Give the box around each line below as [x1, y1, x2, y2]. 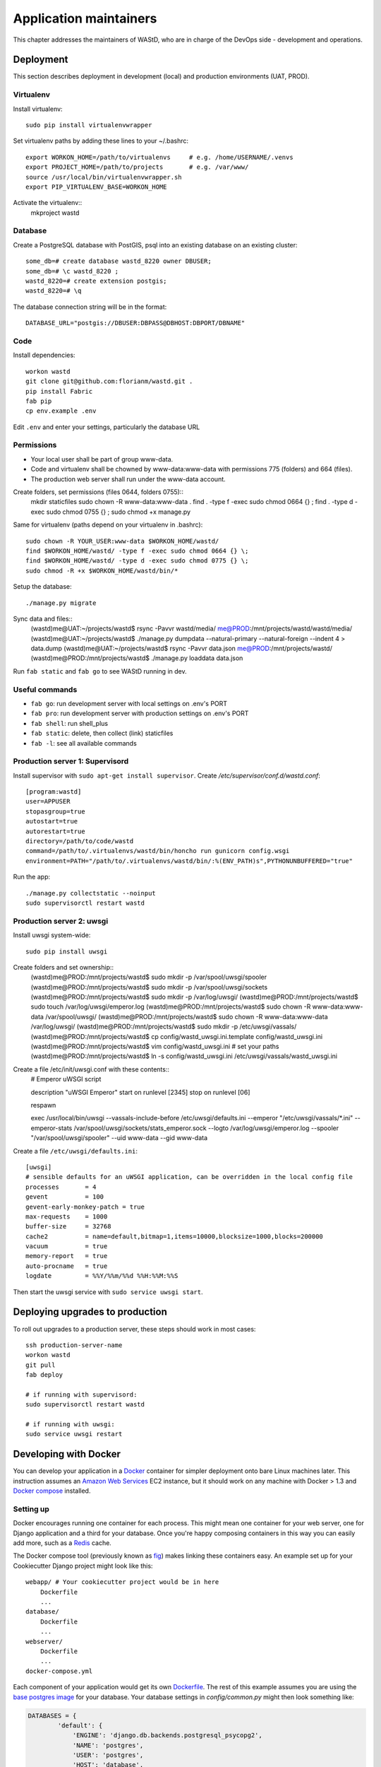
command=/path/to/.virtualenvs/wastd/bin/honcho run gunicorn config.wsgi [25, 847, 290, 855]
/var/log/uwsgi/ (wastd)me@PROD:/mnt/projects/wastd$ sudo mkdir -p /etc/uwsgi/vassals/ [30, 1022, 297, 1031]
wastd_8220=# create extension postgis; [25, 277, 167, 286]
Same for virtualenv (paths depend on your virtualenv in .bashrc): [13, 520, 203, 529]
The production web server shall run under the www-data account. [30, 474, 226, 483]
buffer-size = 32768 [25, 1223, 111, 1231]
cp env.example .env [25, 407, 97, 415]
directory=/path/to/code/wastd [25, 838, 134, 845]
